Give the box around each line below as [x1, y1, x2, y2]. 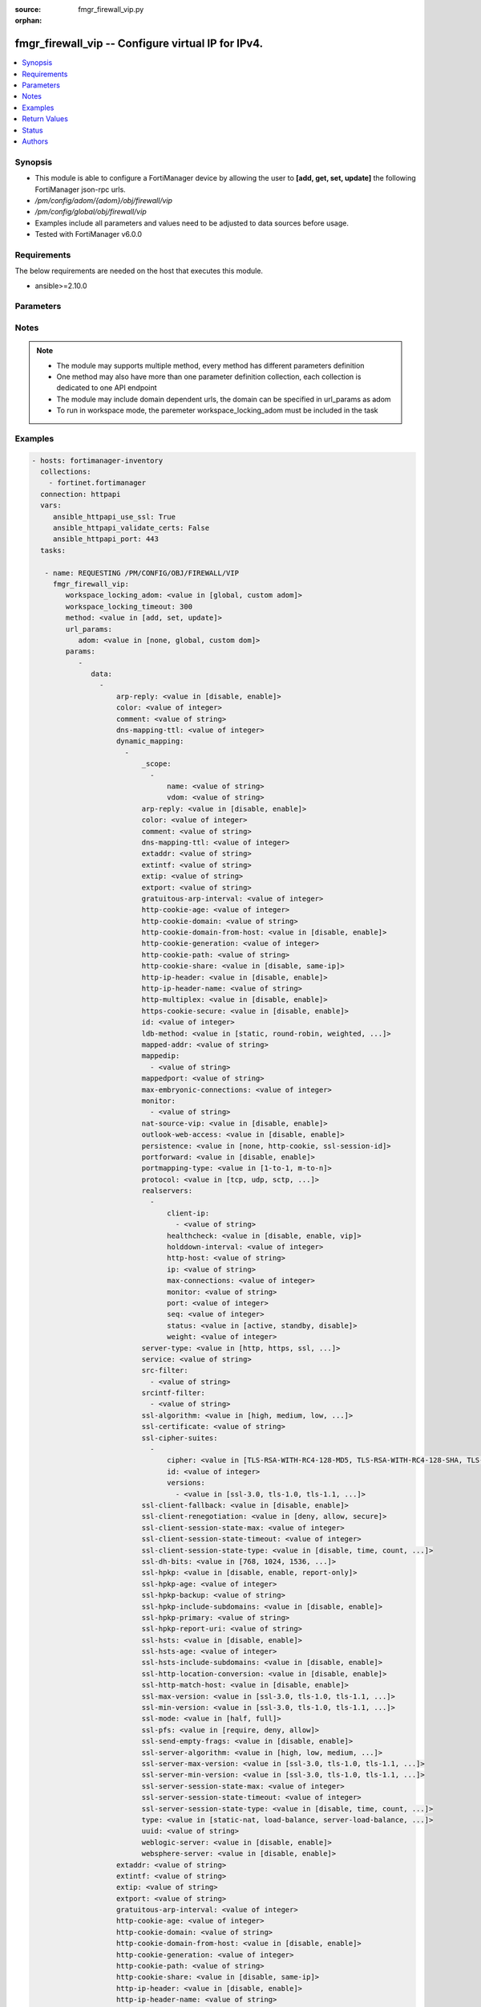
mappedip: [141, 1052, 180, 1060]
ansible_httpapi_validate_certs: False [52, 523, 210, 533]
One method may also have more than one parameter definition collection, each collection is [56, 372, 362, 381]
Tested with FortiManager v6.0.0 [34, 230, 143, 239]
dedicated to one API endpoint [56, 383, 157, 393]
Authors [22, 136, 48, 146]
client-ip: [167, 1208, 210, 1218]
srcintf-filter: [141, 1389, 206, 1398]
